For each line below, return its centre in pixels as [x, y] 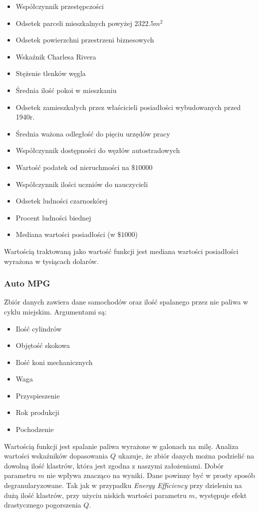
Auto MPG [27, 283]
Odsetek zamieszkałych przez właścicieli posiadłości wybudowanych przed [128, 107]
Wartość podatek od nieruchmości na [72, 167]
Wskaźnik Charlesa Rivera [56, 56]
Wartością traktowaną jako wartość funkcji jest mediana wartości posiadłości [121, 251]
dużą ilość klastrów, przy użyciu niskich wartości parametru [95, 495]
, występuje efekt [221, 495]
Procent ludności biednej [53, 217]
